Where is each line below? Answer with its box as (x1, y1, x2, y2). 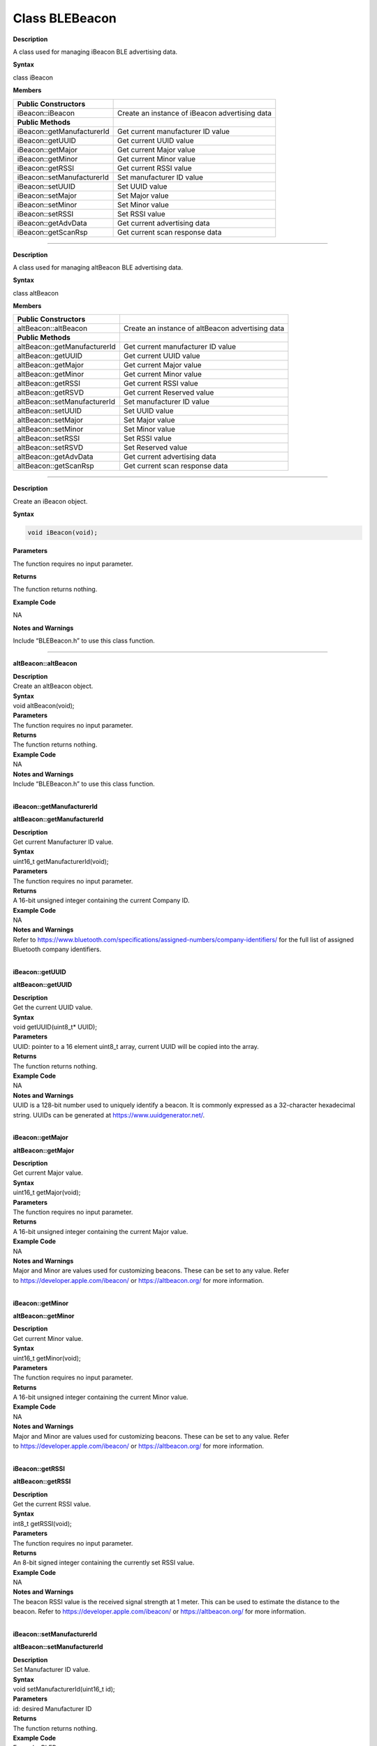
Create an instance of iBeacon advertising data (117, 108, 272, 118)
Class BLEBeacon (13, 10, 117, 26)
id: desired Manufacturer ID (13, 1704, 92, 1712)
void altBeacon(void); (13, 701, 75, 710)
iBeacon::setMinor (17, 200, 77, 210)
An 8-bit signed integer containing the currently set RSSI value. (13, 1558, 195, 1567)
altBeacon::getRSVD (17, 388, 84, 397)
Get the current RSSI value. (13, 1499, 91, 1508)
